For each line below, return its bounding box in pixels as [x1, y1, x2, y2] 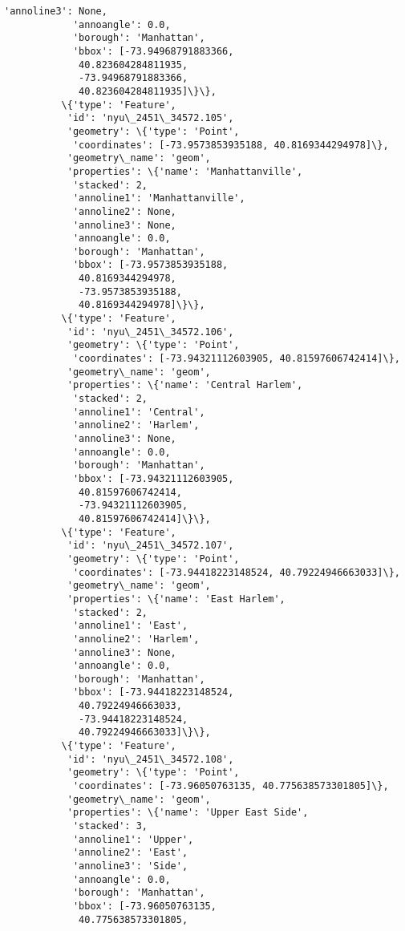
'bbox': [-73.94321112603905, [72, 472, 234, 484]
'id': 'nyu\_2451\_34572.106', [67, 326, 234, 338]
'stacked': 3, [72, 820, 148, 832]
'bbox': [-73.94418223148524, [72, 686, 234, 698]
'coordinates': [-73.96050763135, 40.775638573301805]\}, [72, 780, 389, 792]
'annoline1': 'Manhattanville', [72, 192, 245, 204]
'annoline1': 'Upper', [72, 833, 194, 845]
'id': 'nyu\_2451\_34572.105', [67, 112, 234, 124]
